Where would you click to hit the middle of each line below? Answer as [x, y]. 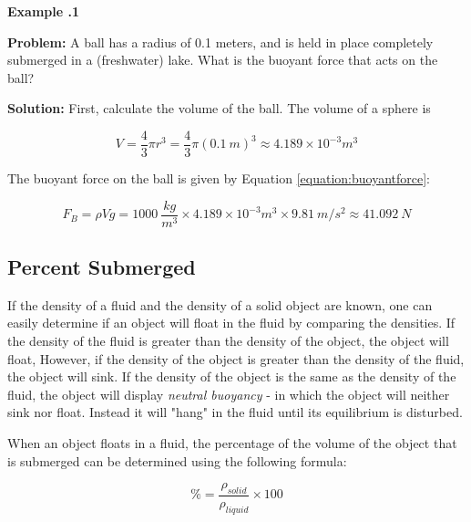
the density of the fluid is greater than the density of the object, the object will [228, 341]
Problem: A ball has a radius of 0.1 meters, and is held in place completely [220, 42]
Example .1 [43, 11]
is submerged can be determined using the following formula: [177, 460]
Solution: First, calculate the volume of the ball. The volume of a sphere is [219, 108]
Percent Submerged [102, 267]
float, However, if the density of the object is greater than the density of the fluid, [236, 358]
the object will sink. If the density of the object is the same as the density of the [232, 376]
